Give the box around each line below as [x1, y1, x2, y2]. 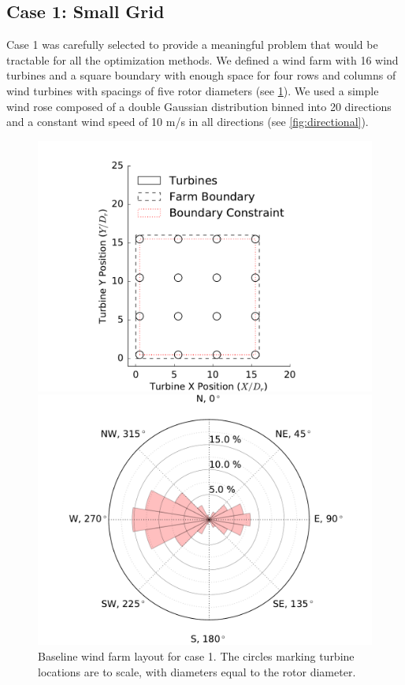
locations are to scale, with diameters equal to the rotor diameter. [38, 663, 356, 679]
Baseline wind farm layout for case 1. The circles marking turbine [38, 647, 355, 664]
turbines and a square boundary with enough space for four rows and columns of [6, 67, 396, 83]
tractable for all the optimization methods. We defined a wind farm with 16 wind [6, 51, 399, 68]
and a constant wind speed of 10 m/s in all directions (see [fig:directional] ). [6, 113, 369, 130]
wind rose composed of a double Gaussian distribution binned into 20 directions [6, 98, 392, 114]
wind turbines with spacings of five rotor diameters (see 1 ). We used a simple [6, 82, 379, 98]
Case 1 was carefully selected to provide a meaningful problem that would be [6, 36, 378, 53]
